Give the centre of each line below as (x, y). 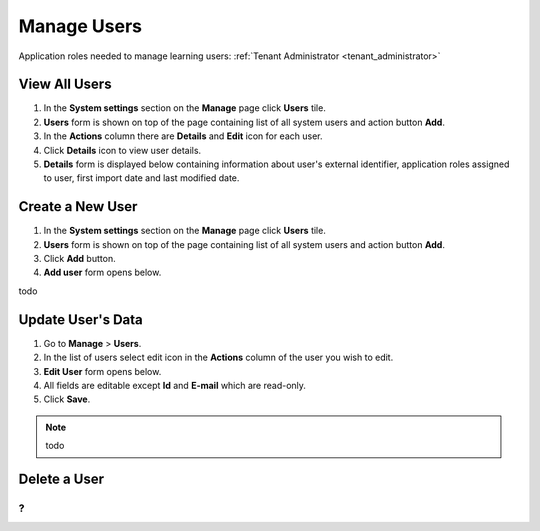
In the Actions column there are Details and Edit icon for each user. (183, 136)
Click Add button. (79, 259)
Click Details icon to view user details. (122, 150)
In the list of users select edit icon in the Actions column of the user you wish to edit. (218, 357)
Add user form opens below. (102, 272)
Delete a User (61, 478)
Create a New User (78, 206)
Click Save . (67, 399)
